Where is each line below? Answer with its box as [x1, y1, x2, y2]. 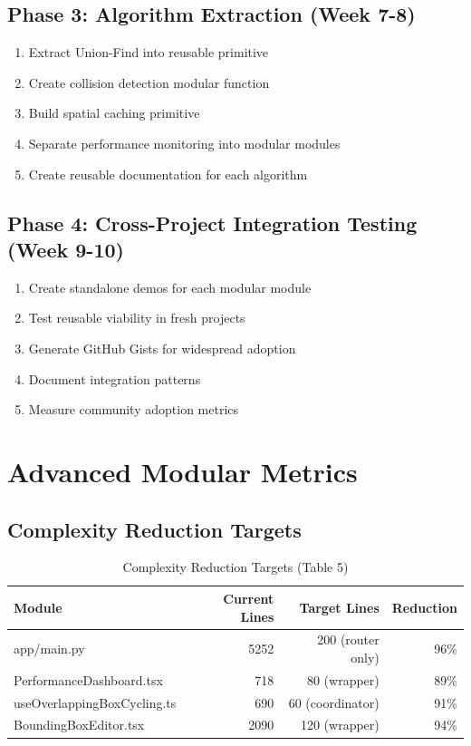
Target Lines [299, 597, 380, 616]
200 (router [317, 630, 380, 649]
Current [223, 588, 274, 607]
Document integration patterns [28, 369, 201, 388]
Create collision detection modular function [28, 73, 270, 92]
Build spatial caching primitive [28, 103, 200, 122]
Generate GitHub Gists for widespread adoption [28, 338, 296, 357]
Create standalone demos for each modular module [28, 277, 312, 296]
